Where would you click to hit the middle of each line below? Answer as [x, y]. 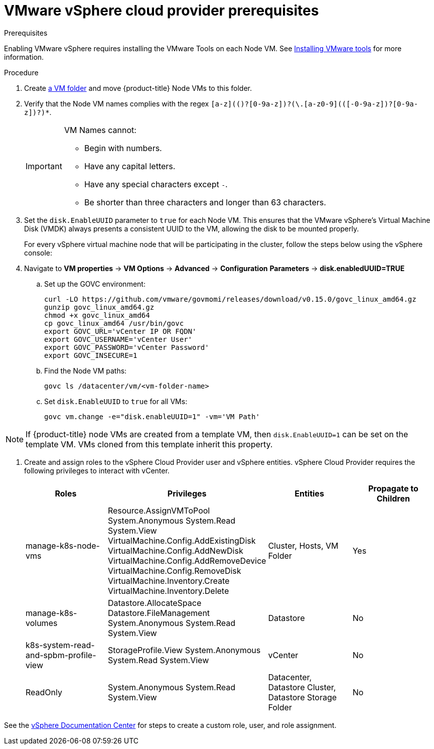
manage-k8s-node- [63, 545]
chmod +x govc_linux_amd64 [97, 315]
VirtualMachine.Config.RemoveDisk [174, 571]
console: [38, 253]
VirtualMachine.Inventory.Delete [168, 591]
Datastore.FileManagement [159, 613]
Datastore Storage [303, 697]
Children [393, 498]
